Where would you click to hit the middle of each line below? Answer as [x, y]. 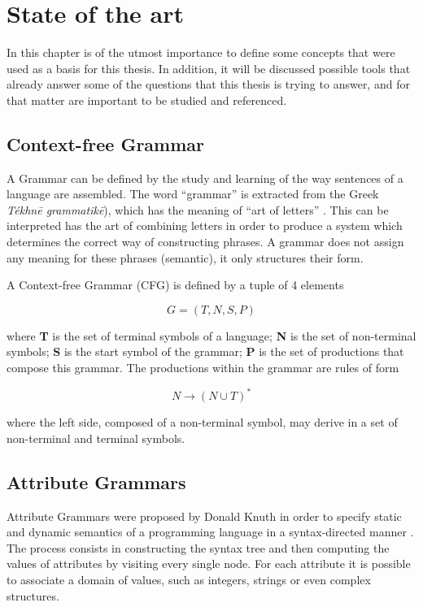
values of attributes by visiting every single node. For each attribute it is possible [209, 564]
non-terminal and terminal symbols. [96, 438]
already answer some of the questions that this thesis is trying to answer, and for [208, 84]
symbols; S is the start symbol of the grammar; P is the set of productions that [205, 351]
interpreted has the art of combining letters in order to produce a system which [205, 225]
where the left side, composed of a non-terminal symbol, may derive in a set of [202, 422]
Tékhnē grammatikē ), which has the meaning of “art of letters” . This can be [198, 209]
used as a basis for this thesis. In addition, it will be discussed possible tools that [209, 68]
